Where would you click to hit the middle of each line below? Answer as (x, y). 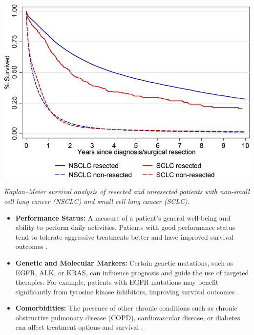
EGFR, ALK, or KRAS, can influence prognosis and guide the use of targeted (132, 272)
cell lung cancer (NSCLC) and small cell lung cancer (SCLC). (97, 201)
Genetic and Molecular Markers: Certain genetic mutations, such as (124, 262)
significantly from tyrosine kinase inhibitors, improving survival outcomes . (127, 291)
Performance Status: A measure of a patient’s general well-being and (123, 217)
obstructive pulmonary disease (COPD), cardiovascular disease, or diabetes (128, 317)
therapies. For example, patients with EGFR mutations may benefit (117, 282)
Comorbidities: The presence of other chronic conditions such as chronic (126, 308)
